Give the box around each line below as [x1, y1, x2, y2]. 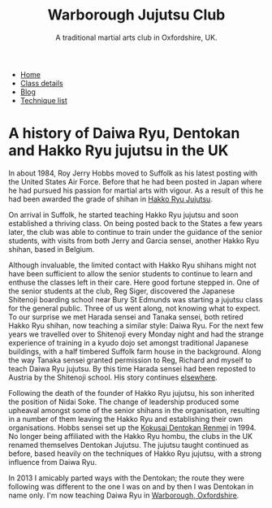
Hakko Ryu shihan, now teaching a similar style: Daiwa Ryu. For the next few [8, 320, 264, 330]
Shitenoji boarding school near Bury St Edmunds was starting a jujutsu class [8, 294, 263, 304]
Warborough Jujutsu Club [47, 6, 226, 24]
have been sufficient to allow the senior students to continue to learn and [8, 268, 253, 278]
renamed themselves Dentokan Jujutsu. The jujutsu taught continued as [8, 440, 249, 449]
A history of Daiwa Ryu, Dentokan [8, 124, 240, 143]
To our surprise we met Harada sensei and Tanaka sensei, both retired [8, 311, 244, 322]
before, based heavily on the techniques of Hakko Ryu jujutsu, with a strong [8, 449, 262, 458]
